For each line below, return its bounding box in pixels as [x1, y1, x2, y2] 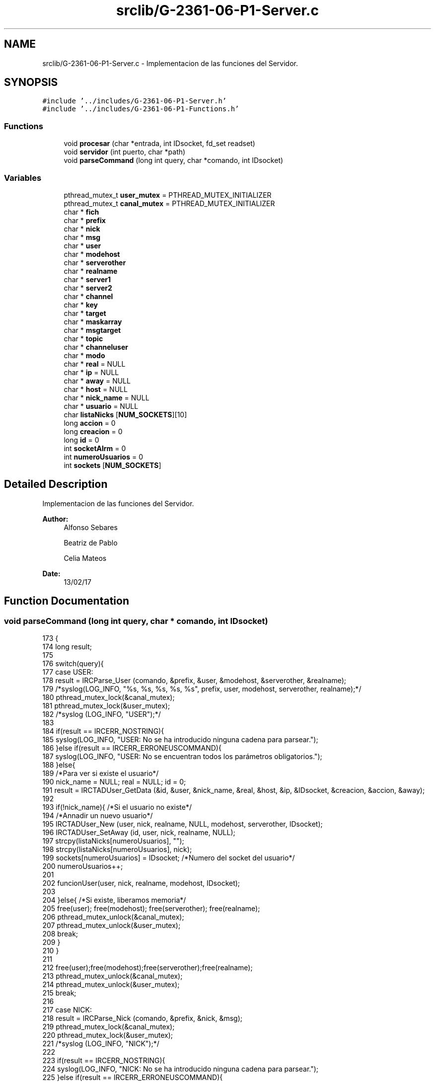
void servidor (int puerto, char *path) [64, 148, 186, 156]
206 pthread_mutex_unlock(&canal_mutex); [42, 913, 184, 921]
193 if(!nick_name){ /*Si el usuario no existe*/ [42, 803, 192, 811]
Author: [42, 514, 69, 523]
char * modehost [64, 249, 120, 258]
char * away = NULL [64, 376, 131, 385]
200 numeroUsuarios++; [42, 862, 123, 870]
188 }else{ [42, 761, 75, 769]
